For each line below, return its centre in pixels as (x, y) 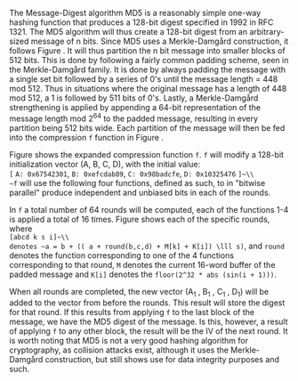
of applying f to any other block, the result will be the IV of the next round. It (149, 331)
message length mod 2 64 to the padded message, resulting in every (134, 118)
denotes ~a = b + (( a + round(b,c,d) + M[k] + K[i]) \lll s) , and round (147, 246)
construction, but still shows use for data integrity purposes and (162, 360)
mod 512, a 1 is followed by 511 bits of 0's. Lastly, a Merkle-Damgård (134, 98)
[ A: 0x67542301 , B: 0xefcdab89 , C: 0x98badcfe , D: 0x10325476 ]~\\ (132, 174)
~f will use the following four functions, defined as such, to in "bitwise (137, 182)
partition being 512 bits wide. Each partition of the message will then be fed (147, 127)
